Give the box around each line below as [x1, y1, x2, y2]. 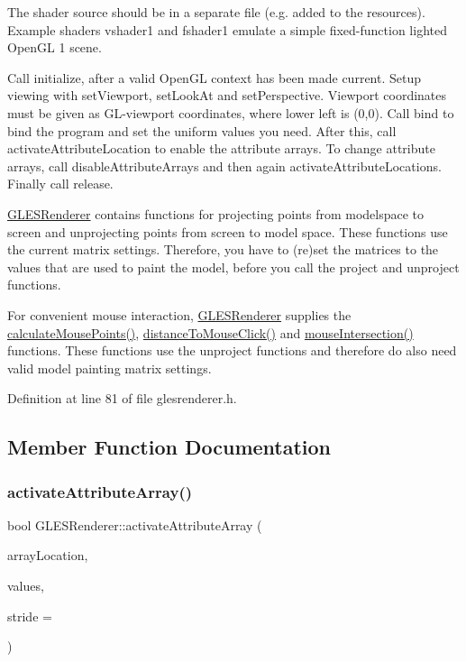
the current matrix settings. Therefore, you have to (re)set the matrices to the [7, 240, 439, 259]
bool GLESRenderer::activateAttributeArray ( [7, 515, 262, 534]
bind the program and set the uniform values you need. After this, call [7, 121, 397, 140]
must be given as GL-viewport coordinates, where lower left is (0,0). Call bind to [7, 103, 454, 122]
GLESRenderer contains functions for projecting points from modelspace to [7, 204, 425, 223]
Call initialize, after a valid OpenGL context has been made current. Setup [7, 68, 422, 87]
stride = [7, 606, 52, 625]
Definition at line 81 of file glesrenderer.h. [7, 389, 237, 408]
